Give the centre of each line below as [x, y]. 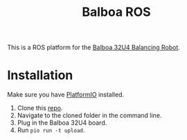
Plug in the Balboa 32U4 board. [62, 123]
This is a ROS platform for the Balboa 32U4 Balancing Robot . [93, 47]
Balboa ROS [116, 12]
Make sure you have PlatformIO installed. [66, 95]
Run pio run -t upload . [51, 130]
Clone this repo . [40, 108]
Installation [40, 75]
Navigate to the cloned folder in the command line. [89, 116]
